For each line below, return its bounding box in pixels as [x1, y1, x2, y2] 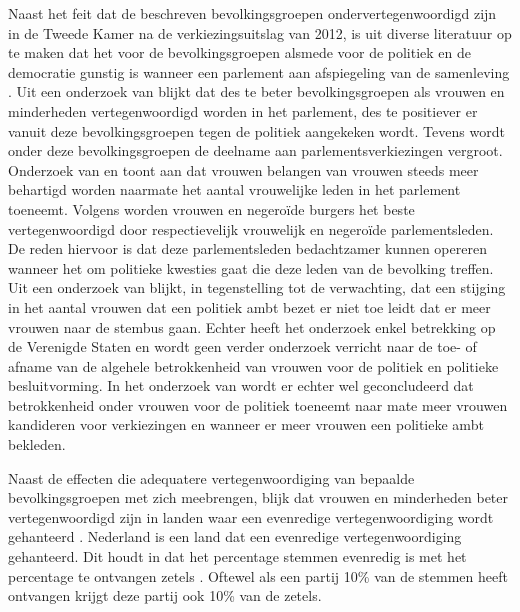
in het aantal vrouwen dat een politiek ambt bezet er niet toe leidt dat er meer [8, 296, 491, 317]
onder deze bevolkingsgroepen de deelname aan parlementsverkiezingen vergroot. [8, 140, 503, 161]
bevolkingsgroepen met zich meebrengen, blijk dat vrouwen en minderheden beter [8, 487, 509, 508]
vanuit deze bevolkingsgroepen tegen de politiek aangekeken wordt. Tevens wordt [8, 120, 505, 141]
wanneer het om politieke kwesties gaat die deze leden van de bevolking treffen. [8, 257, 494, 278]
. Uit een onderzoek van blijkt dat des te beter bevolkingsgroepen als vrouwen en [8, 81, 505, 102]
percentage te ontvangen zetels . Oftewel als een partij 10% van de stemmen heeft [8, 565, 508, 586]
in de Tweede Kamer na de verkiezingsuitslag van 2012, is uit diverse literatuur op [8, 22, 512, 43]
